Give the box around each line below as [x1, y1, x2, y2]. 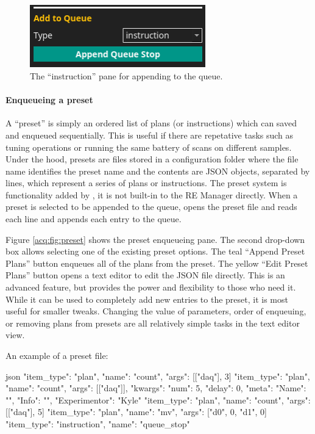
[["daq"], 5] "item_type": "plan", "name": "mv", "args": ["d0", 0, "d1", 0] [5, 405, 267, 418]
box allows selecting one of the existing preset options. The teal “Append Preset [5, 245, 305, 258]
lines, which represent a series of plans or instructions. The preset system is [5, 176, 287, 189]
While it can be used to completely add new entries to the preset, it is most [5, 292, 288, 305]
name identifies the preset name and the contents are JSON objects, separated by [5, 164, 310, 177]
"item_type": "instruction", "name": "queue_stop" [5, 417, 190, 430]
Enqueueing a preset [5, 93, 93, 106]
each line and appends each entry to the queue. [5, 212, 182, 225]
